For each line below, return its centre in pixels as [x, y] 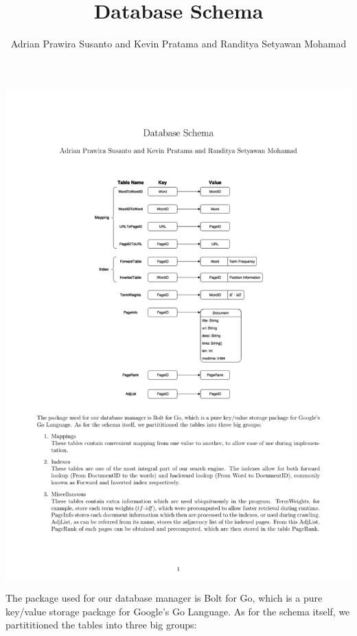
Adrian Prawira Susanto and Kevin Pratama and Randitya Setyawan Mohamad [178, 44]
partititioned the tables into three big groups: [101, 625]
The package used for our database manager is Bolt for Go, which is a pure [164, 598]
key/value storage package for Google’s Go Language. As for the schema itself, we [178, 611]
